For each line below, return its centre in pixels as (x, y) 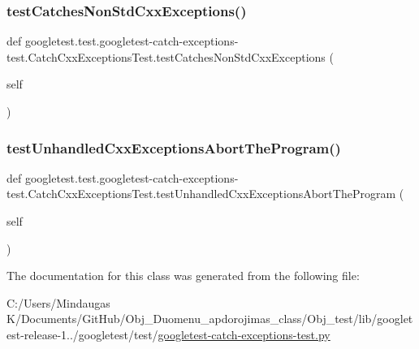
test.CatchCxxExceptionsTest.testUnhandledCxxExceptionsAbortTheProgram (201, 194)
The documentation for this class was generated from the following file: (183, 276)
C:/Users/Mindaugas (58, 302)
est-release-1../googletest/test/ (82, 334)
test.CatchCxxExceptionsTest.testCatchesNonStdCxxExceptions (166, 56)
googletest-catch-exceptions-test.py (244, 334)
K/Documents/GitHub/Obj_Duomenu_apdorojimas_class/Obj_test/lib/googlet (210, 319)
